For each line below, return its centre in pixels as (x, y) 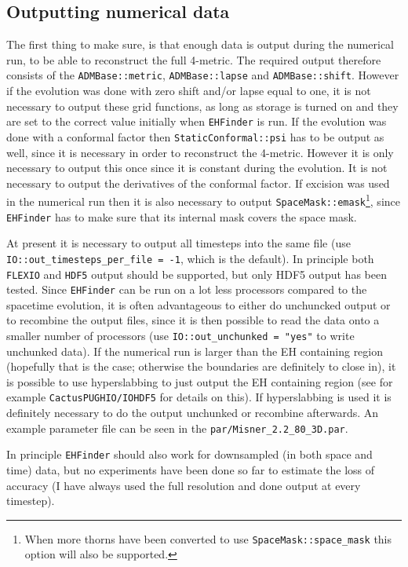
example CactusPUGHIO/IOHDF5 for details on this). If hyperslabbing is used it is (199, 397)
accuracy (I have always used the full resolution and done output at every (184, 485)
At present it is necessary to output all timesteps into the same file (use (178, 243)
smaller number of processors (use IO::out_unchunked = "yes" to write (180, 336)
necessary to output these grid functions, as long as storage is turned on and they (202, 106)
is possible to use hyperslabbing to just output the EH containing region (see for (200, 381)
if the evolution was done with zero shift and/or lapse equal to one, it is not (189, 91)
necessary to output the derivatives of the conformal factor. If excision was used (198, 183)
